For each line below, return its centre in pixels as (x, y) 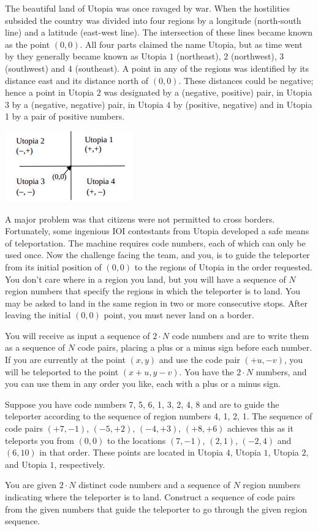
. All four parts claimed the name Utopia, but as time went (191, 44)
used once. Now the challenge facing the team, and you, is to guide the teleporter (157, 255)
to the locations (136, 440)
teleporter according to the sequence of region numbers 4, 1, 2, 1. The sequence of (159, 416)
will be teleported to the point (62, 371)
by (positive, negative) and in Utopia (243, 104)
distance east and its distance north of (77, 80)
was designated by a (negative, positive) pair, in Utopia (208, 92)
